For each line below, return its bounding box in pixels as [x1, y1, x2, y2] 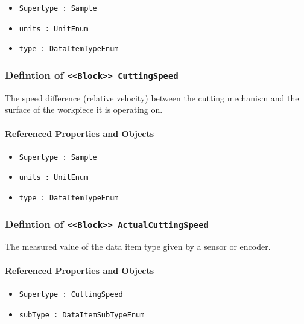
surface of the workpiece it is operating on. [5, 103, 163, 116]
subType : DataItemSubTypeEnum [19, 310, 145, 319]
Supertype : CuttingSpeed [19, 290, 123, 299]
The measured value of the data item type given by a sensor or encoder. [5, 240, 271, 253]
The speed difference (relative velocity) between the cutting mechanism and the [5, 91, 299, 104]
